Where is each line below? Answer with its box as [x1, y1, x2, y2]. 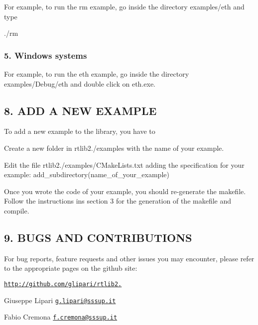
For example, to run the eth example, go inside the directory [4, 69, 189, 79]
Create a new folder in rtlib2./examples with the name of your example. [4, 142, 224, 153]
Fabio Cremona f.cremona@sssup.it [4, 312, 118, 322]
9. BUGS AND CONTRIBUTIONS [4, 229, 192, 245]
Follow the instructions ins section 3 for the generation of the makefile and [4, 196, 232, 206]
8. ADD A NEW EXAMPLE [4, 103, 157, 118]
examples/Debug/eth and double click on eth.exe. [4, 78, 155, 89]
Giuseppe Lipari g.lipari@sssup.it [4, 295, 116, 305]
